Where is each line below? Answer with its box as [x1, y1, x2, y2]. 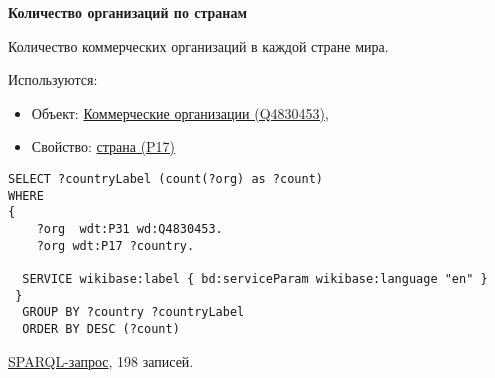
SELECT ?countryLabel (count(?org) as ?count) [8, 171, 323, 186]
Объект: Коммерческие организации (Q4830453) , [31, 102, 329, 123]
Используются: [8, 69, 98, 90]
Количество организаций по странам [8, 2, 247, 22]
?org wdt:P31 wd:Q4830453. [36, 221, 223, 236]
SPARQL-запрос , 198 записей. [8, 350, 194, 371]
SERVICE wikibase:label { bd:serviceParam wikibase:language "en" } [22, 271, 488, 286]
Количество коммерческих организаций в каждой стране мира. [8, 35, 389, 56]
